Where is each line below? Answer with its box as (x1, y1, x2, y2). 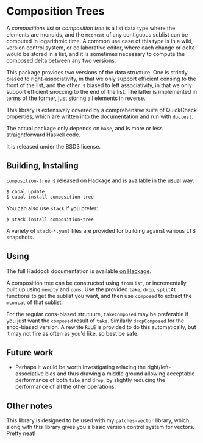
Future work (6, 347, 54, 358)
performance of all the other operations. (15, 383, 116, 391)
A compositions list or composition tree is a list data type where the (6, 24, 176, 32)
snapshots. (6, 233, 35, 241)
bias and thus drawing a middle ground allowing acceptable (45, 370, 195, 377)
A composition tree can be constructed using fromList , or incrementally (6, 279, 187, 286)
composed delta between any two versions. (6, 57, 116, 64)
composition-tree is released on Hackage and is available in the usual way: (6, 177, 195, 184)
